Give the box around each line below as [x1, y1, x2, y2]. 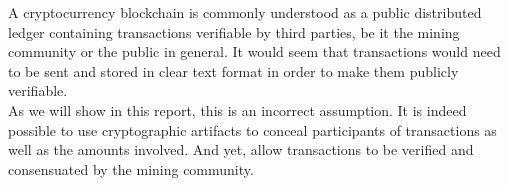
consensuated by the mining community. [8, 158, 254, 179]
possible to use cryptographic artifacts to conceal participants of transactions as [8, 119, 497, 140]
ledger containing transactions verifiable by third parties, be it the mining [8, 21, 460, 42]
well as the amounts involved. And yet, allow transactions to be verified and [8, 139, 474, 160]
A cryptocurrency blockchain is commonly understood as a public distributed [8, 2, 482, 22]
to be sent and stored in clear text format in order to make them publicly [8, 60, 459, 81]
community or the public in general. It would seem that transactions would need [8, 41, 501, 62]
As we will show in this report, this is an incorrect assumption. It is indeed [8, 99, 467, 120]
